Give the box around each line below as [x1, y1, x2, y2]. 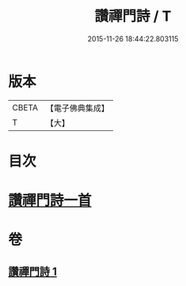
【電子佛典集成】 [45, 102, 109, 114]
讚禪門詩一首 [8, 191, 93, 210]
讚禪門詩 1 [8, 265, 58, 278]
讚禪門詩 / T [94, 7, 172, 25]
